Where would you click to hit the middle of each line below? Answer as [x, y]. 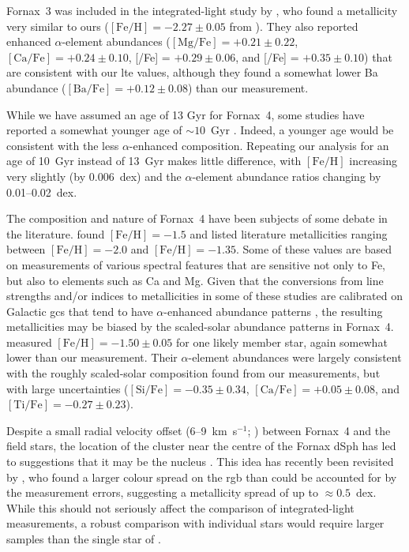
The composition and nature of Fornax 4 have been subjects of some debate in [197, 218]
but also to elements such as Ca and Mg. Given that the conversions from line [195, 280]
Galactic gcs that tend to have [80, 311]
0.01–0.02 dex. [42, 192]
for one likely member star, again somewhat [282, 342]
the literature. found [56, 233]
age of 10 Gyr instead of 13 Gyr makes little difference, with [154, 161]
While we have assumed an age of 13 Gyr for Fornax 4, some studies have [186, 114]
